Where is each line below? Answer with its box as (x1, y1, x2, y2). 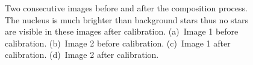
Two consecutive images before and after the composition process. (5, 2, 248, 14)
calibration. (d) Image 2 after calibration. (5, 48, 159, 61)
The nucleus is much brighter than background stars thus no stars (5, 13, 249, 26)
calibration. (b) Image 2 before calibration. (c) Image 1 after (5, 36, 231, 49)
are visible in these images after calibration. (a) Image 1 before (5, 25, 239, 38)
